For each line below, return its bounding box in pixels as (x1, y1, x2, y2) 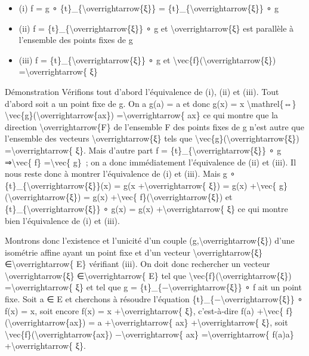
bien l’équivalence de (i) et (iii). (5, 214, 120, 226)
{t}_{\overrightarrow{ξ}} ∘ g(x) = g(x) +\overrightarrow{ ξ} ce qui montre (5, 202, 288, 214)
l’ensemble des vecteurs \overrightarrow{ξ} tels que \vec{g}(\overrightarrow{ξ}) (5, 132, 299, 145)
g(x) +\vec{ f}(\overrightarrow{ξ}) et (92, 191, 233, 203)
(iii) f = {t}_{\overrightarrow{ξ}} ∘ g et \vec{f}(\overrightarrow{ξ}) (18, 53, 276, 66)
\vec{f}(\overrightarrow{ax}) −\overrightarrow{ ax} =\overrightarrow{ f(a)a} (5, 327, 294, 340)
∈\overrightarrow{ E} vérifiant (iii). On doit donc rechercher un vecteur (5, 257, 270, 270)
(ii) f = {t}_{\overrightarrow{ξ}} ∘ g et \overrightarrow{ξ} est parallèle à (18, 22, 294, 34)
